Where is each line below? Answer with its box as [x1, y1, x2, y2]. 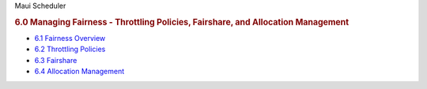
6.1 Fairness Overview [34, 34, 106, 43]
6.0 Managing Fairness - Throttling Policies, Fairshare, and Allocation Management [14, 17, 350, 28]
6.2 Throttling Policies [34, 44, 106, 54]
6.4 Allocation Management [34, 67, 125, 76]
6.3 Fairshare [34, 55, 77, 65]
